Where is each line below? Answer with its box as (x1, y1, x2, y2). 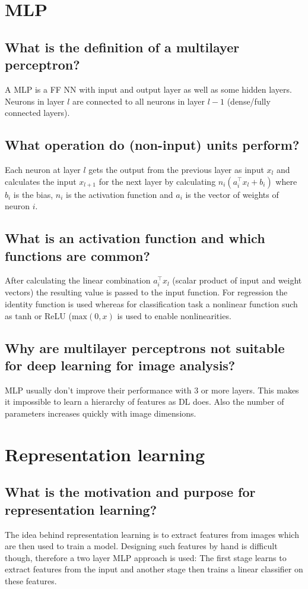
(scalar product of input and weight (172, 274, 302, 286)
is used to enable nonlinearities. (117, 309, 231, 322)
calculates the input (5, 175, 77, 187)
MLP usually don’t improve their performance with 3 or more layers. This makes (5, 383, 299, 396)
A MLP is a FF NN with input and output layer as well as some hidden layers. (5, 83, 292, 95)
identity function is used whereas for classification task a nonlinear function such (5, 298, 298, 310)
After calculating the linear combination (5, 274, 151, 286)
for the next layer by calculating (99, 175, 216, 187)
